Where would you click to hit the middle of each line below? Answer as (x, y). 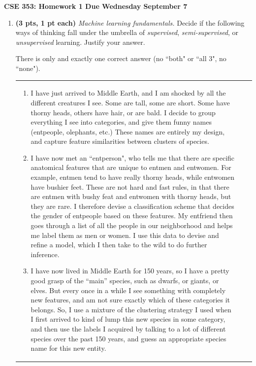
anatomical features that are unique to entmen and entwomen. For (131, 167)
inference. (45, 254)
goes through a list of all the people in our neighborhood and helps (132, 225)
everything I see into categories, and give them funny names (121, 122)
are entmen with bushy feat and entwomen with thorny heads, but (131, 196)
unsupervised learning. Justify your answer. (80, 42)
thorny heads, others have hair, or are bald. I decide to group (123, 112)
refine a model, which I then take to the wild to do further (119, 245)
